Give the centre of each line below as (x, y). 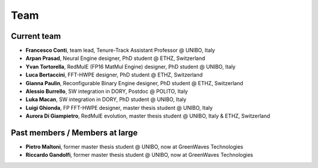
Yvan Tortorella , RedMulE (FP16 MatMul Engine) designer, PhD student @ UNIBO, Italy (130, 66)
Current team (36, 36)
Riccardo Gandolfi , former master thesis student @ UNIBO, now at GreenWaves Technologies (139, 155)
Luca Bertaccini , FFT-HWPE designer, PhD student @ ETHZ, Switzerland (114, 75)
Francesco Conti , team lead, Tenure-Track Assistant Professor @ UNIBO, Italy (120, 51)
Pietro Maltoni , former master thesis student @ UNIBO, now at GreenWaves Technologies (135, 147)
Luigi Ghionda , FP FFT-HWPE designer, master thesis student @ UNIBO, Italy (119, 107)
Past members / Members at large (74, 133)
